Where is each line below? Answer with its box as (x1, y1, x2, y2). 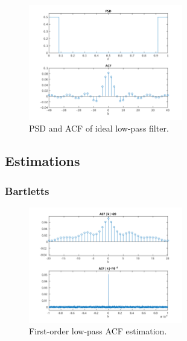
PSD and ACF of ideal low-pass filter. (29, 122, 169, 135)
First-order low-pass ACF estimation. (29, 325, 167, 337)
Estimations (5, 151, 80, 170)
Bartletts (5, 183, 49, 198)
